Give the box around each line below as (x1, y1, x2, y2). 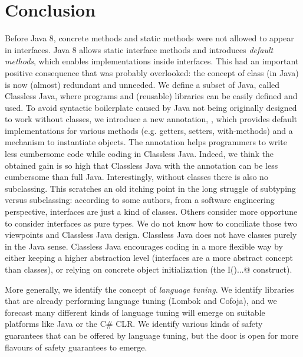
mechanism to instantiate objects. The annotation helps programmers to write (5, 136, 287, 148)
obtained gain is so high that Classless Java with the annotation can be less (5, 159, 278, 171)
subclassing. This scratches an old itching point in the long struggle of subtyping (5, 182, 296, 194)
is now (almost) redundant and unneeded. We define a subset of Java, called (5, 78, 280, 90)
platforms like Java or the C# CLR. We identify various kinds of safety (5, 317, 263, 330)
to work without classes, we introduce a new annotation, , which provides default (5, 113, 298, 125)
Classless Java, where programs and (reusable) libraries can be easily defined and (5, 90, 298, 102)
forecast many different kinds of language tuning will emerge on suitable (5, 306, 265, 318)
